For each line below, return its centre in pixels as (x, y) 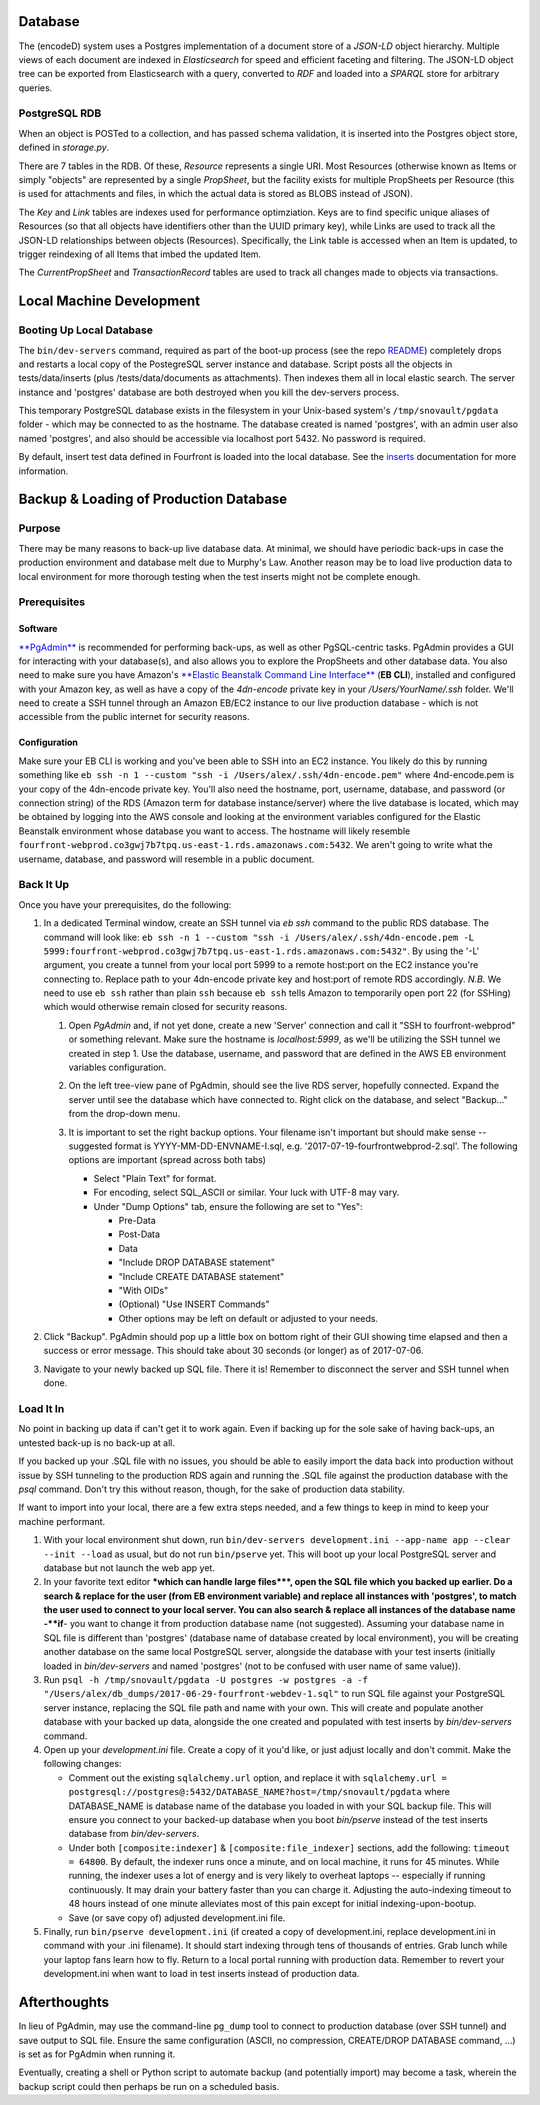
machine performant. (62, 1521)
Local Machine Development (109, 301)
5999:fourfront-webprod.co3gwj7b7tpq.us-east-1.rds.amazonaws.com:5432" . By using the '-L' (261, 951)
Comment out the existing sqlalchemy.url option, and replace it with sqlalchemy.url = (257, 1777)
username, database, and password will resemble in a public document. (166, 859)
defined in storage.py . (64, 147)
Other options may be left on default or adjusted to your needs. (248, 1318)
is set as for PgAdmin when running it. (97, 2054)
